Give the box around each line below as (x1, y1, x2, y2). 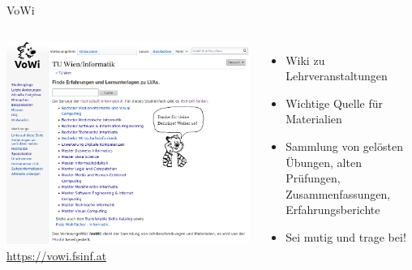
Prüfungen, (285, 169, 341, 186)
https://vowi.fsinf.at (6, 246, 107, 264)
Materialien (285, 110, 342, 127)
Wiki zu (285, 51, 325, 68)
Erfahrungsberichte (285, 201, 380, 218)
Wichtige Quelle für (285, 94, 384, 111)
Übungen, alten (285, 153, 362, 170)
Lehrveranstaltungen (285, 67, 388, 84)
